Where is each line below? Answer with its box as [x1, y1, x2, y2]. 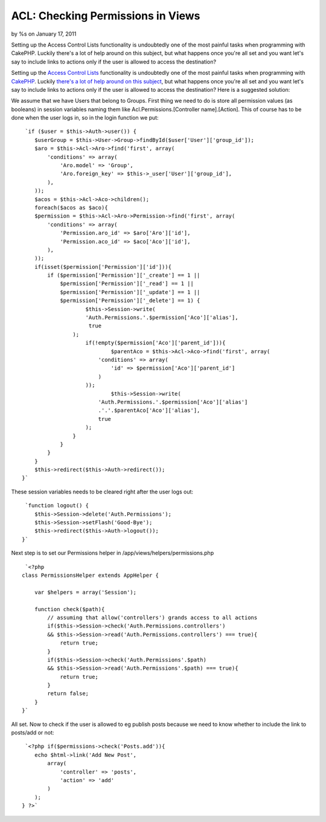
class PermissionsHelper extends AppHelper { [22, 571, 159, 579]
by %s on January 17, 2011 [11, 30, 77, 37]
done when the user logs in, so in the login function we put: [11, 114, 159, 121]
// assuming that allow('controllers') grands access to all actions [47, 614, 258, 621]
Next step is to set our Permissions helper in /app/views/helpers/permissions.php [11, 550, 214, 557]
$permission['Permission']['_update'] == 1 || [60, 289, 200, 295]
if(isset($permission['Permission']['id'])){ [34, 263, 172, 270]
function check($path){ [34, 606, 105, 612]
